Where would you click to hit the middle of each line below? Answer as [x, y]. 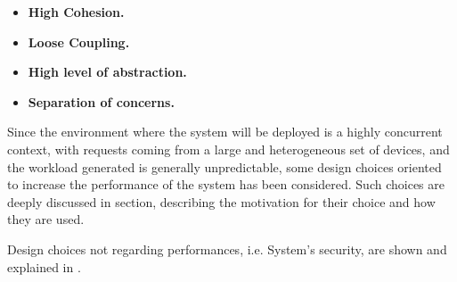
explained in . [44, 266]
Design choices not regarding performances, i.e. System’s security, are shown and [227, 249]
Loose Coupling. [79, 41]
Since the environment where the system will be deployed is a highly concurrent [225, 132]
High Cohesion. [76, 12]
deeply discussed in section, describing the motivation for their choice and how [221, 201]
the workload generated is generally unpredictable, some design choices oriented [224, 166]
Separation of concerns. [101, 101]
